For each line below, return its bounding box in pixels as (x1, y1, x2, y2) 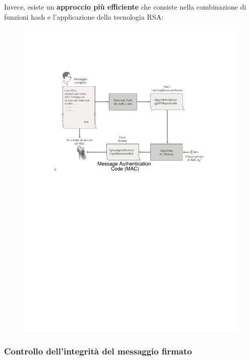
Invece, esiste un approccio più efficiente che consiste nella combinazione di (4, 2, 246, 12)
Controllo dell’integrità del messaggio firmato (4, 344, 192, 357)
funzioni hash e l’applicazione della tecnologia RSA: (4, 11, 164, 22)
